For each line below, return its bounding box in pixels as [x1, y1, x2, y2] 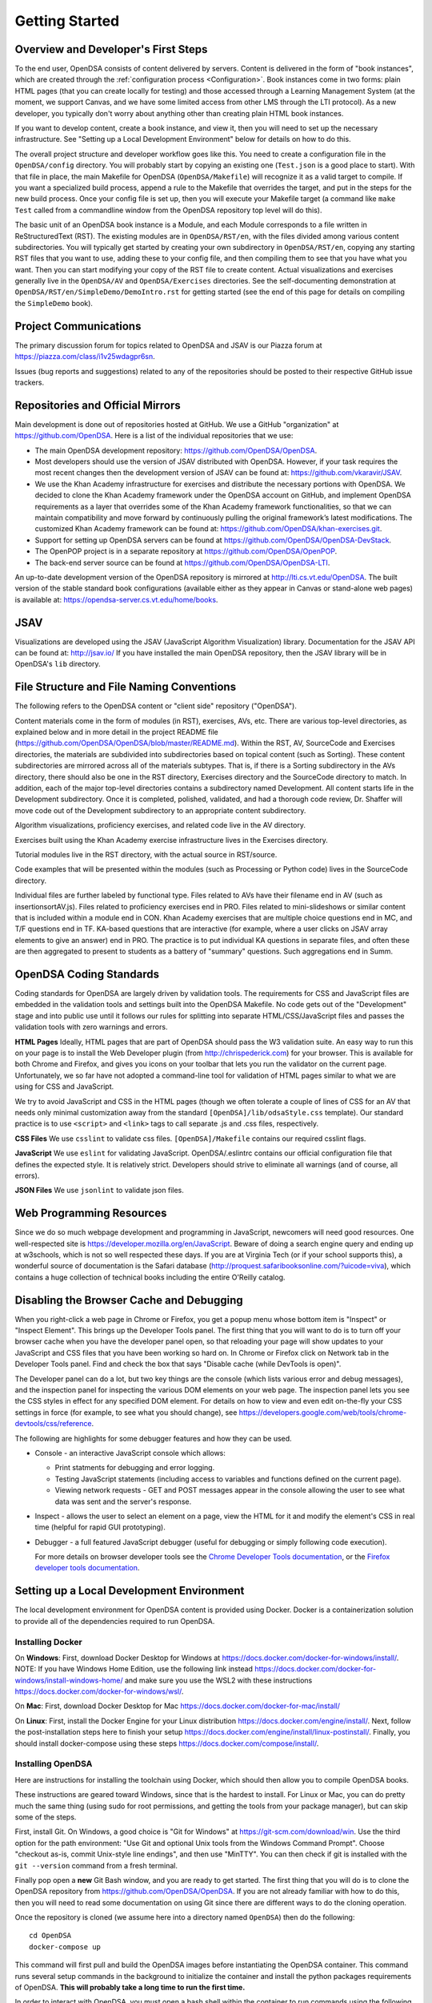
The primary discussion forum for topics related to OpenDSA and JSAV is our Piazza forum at [14, 341, 323, 350]
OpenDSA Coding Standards [14, 967, 160, 981]
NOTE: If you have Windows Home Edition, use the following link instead [14, 1664, 254, 1674]
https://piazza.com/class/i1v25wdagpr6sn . [14, 352, 155, 361]
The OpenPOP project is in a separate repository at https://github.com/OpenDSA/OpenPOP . [34, 546, 338, 556]
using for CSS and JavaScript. [14, 1082, 114, 1091]
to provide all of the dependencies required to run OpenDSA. [14, 1616, 215, 1626]
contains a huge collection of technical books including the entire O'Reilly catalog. [14, 1272, 286, 1282]
